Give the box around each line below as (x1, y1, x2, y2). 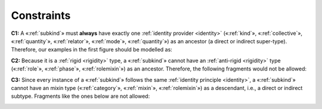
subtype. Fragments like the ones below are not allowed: (11, 92, 150, 100)
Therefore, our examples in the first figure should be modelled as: (11, 46, 172, 53)
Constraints (11, 9, 71, 22)
